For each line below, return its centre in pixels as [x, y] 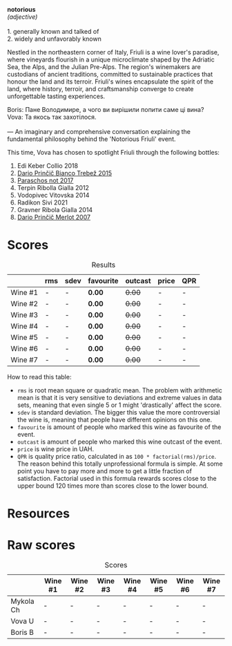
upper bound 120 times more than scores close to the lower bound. [113, 486]
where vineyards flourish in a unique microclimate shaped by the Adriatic [111, 59]
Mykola [22, 601]
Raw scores [41, 545]
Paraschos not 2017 [45, 180]
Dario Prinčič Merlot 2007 [54, 217]
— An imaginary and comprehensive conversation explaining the [99, 132]
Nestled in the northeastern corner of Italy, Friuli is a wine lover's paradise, [113, 52]
